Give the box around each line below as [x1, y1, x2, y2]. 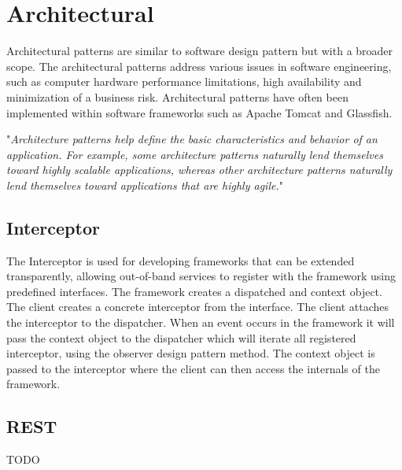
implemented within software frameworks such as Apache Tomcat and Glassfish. [6, 104, 393, 120]
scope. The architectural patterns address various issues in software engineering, [6, 57, 392, 74]
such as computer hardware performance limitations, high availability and [6, 73, 362, 90]
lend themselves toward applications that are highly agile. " [6, 176, 283, 193]
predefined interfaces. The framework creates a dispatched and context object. [6, 283, 382, 299]
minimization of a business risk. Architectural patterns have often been [6, 88, 349, 105]
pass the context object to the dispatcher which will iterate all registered [6, 329, 356, 346]
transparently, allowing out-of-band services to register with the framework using [6, 268, 396, 284]
